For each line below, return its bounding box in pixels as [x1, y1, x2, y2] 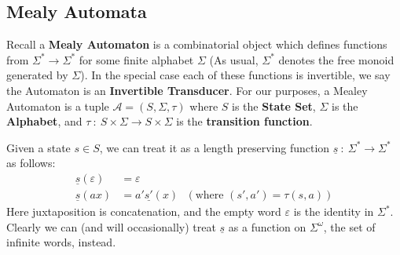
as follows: [6, 155, 56, 171]
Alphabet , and [6, 113, 83, 129]
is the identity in [293, 203, 374, 220]
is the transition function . [176, 113, 313, 129]
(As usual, [209, 51, 259, 67]
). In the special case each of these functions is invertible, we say [80, 67, 391, 83]
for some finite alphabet [79, 51, 194, 67]
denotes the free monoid [278, 51, 394, 67]
